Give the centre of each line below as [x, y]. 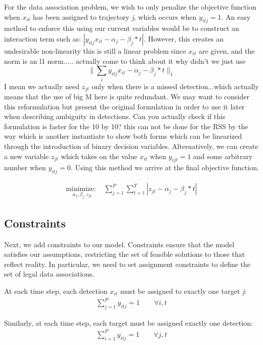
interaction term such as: [42, 38]
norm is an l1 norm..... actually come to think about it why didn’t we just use [125, 61]
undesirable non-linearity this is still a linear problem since [95, 50]
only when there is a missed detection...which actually [175, 86]
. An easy [236, 16]
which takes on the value [99, 156]
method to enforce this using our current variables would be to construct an [122, 28]
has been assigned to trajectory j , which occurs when [115, 16]
